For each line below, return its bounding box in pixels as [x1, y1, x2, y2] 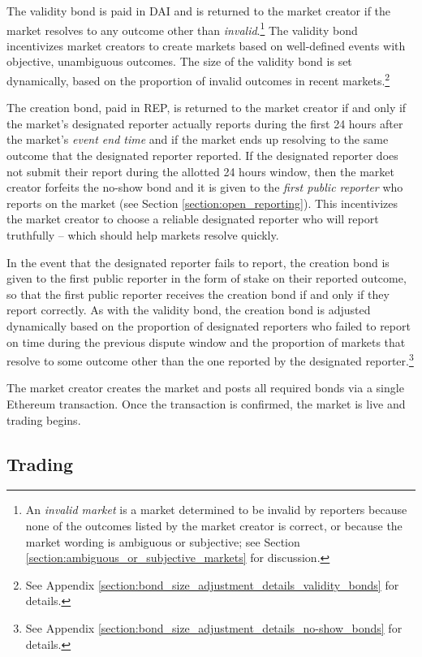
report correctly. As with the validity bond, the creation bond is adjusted [6, 301, 371, 318]
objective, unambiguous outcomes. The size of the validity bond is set [6, 53, 352, 70]
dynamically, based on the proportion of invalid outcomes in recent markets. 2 [6, 70, 390, 89]
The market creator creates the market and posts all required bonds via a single [6, 379, 404, 396]
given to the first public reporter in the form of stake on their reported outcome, [6, 270, 407, 287]
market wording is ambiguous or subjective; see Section [25, 533, 300, 550]
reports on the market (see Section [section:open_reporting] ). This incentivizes [6, 194, 398, 211]
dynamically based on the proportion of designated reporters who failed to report [6, 318, 411, 334]
